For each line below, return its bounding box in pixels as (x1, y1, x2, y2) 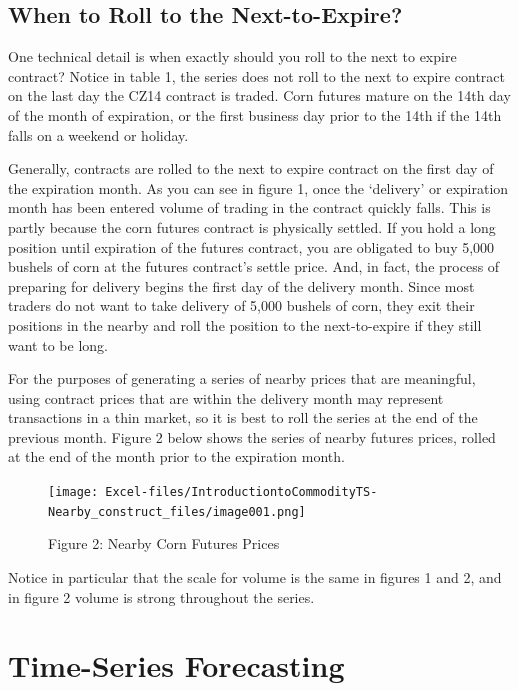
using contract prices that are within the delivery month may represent (8, 387, 444, 408)
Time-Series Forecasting (8, 645, 345, 686)
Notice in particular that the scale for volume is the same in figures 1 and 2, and (8, 566, 502, 587)
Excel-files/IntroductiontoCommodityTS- (105, 485, 378, 500)
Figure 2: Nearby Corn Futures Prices (48, 533, 280, 554)
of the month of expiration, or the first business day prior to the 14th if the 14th (8, 104, 502, 125)
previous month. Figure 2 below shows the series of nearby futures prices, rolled (8, 426, 496, 447)
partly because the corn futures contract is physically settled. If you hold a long (8, 216, 496, 237)
